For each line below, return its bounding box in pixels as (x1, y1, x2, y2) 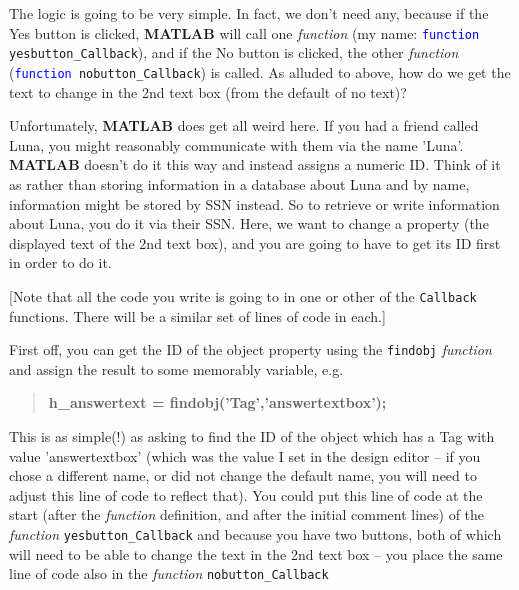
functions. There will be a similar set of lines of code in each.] (9, 305, 386, 326)
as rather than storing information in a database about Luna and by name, (9, 173, 470, 194)
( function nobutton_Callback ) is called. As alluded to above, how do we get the (9, 61, 511, 82)
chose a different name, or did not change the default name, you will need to (9, 465, 477, 486)
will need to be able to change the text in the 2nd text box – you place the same (9, 543, 503, 564)
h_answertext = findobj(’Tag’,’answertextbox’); (48, 392, 387, 413)
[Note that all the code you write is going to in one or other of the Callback (9, 285, 477, 306)
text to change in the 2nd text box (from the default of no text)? (9, 81, 407, 102)
